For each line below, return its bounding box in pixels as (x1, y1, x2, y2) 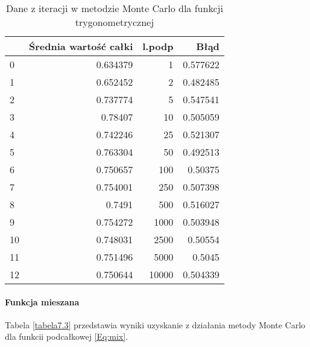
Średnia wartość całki (29, 39, 133, 53)
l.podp (142, 39, 174, 53)
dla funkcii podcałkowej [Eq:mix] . (5, 330, 128, 343)
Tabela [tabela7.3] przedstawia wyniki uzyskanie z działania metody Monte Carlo (5, 318, 306, 331)
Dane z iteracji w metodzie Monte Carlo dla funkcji (5, 1, 223, 15)
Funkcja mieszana (5, 295, 80, 308)
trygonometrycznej (75, 15, 154, 29)
